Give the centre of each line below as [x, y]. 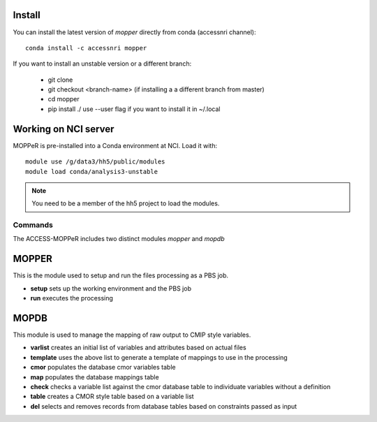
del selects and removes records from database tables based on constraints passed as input [164, 406]
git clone [60, 80]
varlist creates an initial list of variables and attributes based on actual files [139, 348]
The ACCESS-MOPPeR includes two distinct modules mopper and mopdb [119, 239]
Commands [33, 225]
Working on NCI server [64, 129]
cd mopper [64, 99]
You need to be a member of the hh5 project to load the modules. [126, 203]
